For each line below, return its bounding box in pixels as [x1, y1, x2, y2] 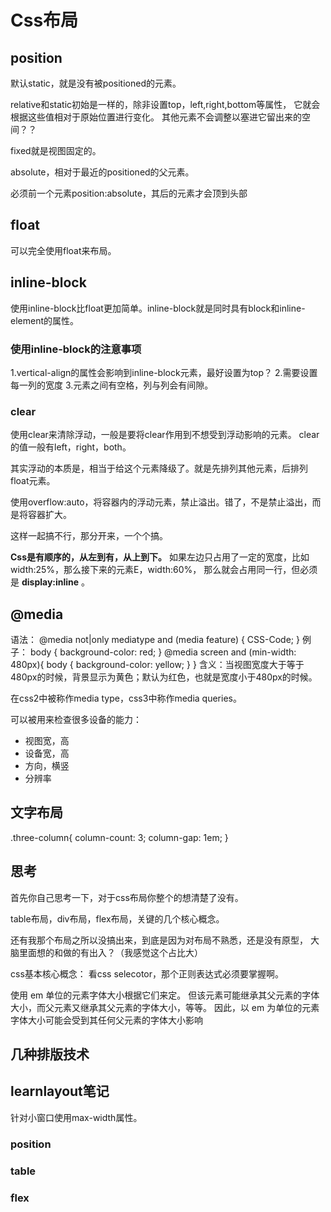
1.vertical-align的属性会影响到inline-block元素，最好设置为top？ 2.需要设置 [10, 366, 318, 378]
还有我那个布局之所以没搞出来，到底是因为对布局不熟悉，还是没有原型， [10, 934, 308, 946]
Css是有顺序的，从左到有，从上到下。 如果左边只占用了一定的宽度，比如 [10, 551, 310, 563]
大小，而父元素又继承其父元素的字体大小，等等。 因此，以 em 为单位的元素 [10, 1001, 320, 1013]
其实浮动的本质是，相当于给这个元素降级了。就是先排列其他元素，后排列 [10, 462, 308, 475]
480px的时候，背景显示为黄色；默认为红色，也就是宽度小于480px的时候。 [10, 671, 318, 683]
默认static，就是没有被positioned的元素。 [10, 77, 182, 89]
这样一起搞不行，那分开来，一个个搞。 [10, 530, 168, 542]
